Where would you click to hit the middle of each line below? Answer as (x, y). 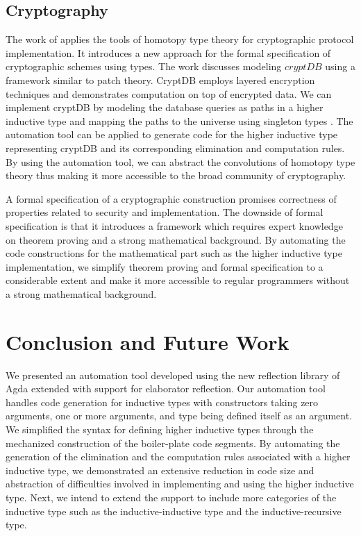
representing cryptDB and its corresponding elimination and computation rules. (175, 148)
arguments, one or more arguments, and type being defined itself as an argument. (179, 416)
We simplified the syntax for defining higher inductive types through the (160, 429)
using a (340, 66)
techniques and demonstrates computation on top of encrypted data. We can (169, 93)
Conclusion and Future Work (148, 341)
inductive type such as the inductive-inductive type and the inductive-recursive (174, 511)
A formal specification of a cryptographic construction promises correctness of (171, 198)
